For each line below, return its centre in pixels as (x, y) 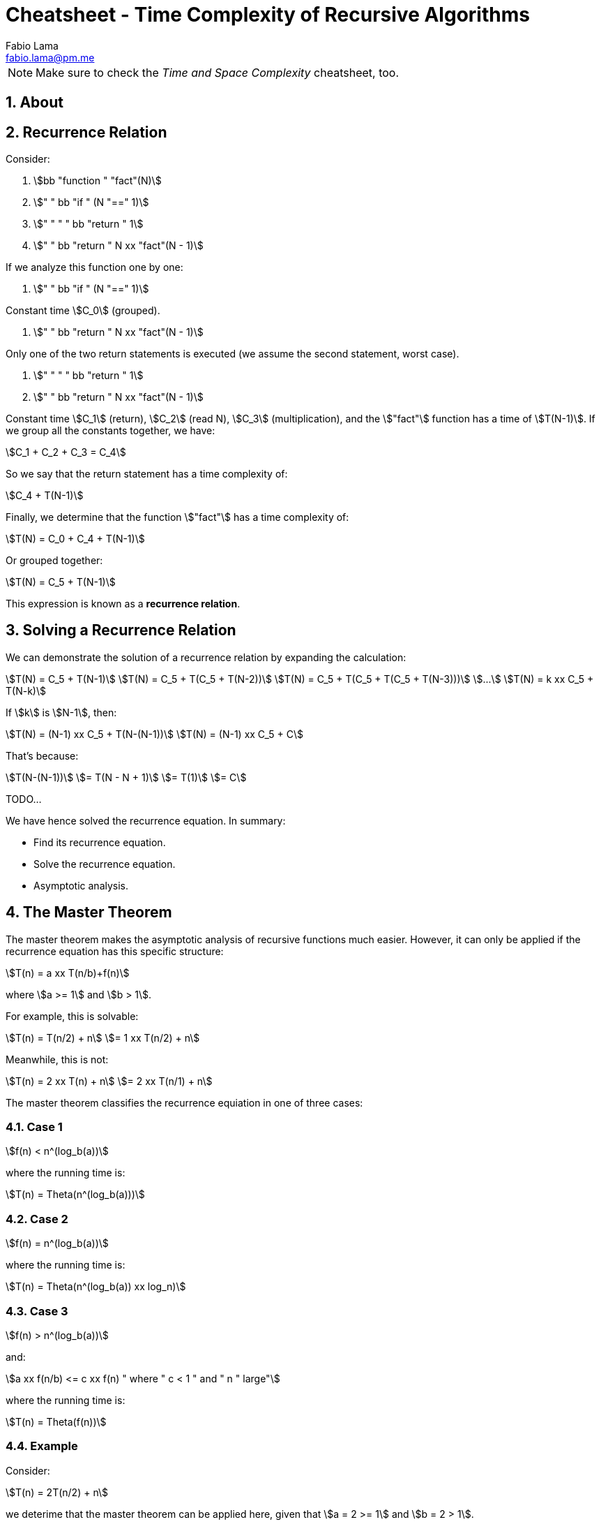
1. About (35, 103)
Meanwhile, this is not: (57, 1059)
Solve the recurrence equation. (105, 864)
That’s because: (42, 755)
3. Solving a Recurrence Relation (121, 630)
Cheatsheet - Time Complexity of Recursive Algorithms (268, 15)
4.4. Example (42, 1446)
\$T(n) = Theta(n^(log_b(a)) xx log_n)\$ (96, 1287)
